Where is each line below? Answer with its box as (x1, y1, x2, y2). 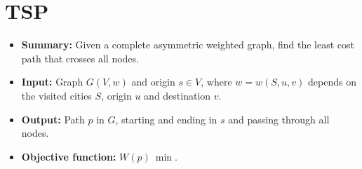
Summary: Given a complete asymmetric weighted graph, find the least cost (21, 37, 355, 52)
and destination (144, 88, 211, 102)
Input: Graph (21, 74, 83, 89)
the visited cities (21, 88, 92, 102)
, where (201, 74, 232, 89)
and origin (131, 74, 175, 89)
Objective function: (21, 149, 116, 163)
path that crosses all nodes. (21, 50, 139, 65)
